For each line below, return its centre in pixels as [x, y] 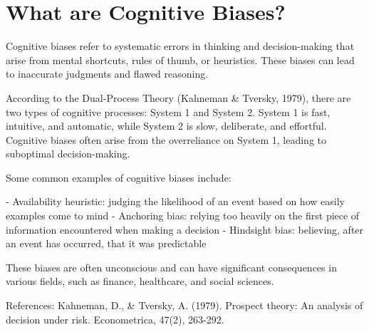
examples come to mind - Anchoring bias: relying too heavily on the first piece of [183, 216]
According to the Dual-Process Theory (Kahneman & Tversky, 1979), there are [178, 97]
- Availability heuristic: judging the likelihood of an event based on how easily [175, 201]
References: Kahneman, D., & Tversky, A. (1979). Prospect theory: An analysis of [184, 305]
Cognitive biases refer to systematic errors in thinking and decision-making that [180, 46]
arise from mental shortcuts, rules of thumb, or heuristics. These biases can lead [180, 59]
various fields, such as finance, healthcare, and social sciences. [140, 281]
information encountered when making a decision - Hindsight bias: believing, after [185, 229]
